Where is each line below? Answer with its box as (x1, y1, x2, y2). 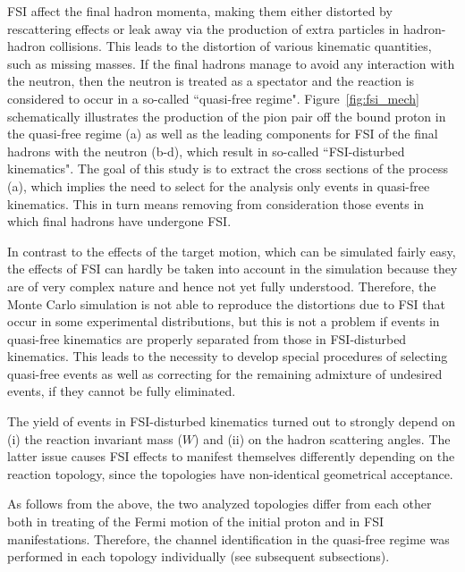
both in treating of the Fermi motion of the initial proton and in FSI (7, 512, 384, 531)
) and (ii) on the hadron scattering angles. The (194, 429, 451, 448)
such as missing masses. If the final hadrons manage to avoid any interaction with (7, 54, 455, 72)
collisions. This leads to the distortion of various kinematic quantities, (49, 37, 432, 55)
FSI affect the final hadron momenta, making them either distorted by (7, 2, 393, 20)
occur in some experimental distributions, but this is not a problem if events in (7, 312, 440, 331)
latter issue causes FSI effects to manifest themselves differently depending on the (7, 447, 455, 466)
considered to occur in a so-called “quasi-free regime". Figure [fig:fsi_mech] (7, 88, 419, 107)
